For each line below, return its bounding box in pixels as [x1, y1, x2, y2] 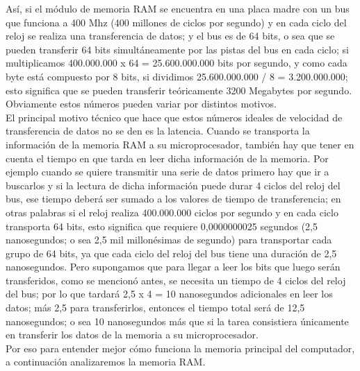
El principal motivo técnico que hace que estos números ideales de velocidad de [6, 110, 343, 124]
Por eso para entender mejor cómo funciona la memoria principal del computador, [6, 340, 355, 355]
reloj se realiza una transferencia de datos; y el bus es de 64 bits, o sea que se [6, 28, 335, 43]
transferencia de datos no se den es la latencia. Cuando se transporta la [6, 123, 310, 138]
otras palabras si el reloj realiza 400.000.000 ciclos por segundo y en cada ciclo [6, 205, 338, 219]
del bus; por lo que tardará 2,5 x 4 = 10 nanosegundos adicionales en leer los [6, 286, 333, 301]
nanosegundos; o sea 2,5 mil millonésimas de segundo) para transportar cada [6, 232, 332, 247]
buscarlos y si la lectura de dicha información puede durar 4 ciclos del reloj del [6, 178, 341, 192]
